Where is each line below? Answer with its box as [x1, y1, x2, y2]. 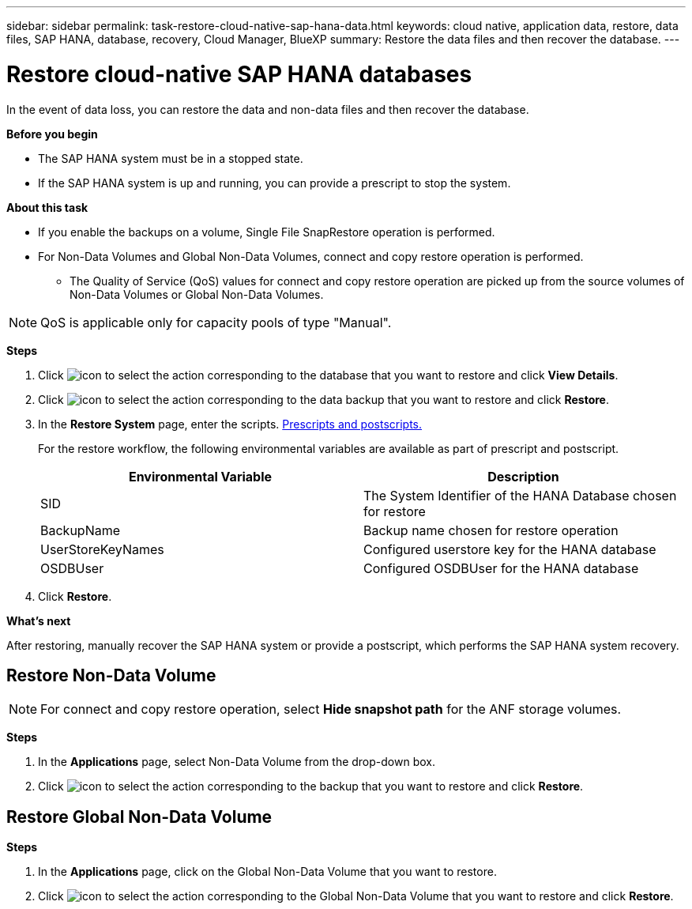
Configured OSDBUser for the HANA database [363, 560, 639, 576]
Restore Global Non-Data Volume [6, 806, 273, 827]
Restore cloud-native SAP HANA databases [6, 60, 472, 88]
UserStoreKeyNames [40, 541, 164, 557]
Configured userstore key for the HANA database [363, 541, 656, 557]
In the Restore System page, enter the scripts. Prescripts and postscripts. [38, 417, 423, 431]
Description [487, 468, 559, 485]
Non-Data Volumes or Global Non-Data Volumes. [70, 287, 324, 301]
